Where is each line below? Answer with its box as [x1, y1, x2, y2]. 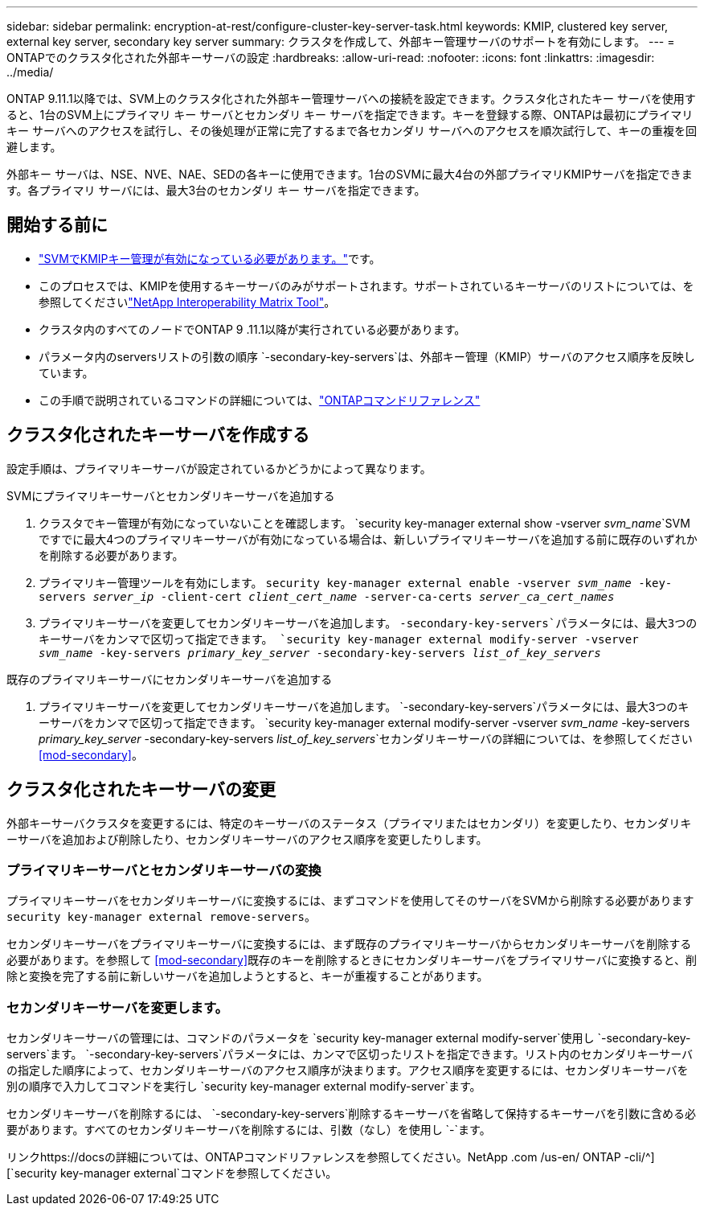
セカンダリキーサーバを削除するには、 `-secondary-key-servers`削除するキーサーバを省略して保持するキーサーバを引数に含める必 [6, 1107, 697, 1121]
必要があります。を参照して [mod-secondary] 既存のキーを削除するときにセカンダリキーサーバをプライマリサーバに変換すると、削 [6, 953, 697, 968]
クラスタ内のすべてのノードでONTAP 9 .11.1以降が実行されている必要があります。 [39, 322, 466, 336]
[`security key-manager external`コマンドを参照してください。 [6, 1166, 338, 1181]
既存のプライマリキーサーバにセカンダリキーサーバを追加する [6, 672, 333, 686]
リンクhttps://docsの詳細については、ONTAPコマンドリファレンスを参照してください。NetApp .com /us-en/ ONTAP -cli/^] [6, 1150, 655, 1165]
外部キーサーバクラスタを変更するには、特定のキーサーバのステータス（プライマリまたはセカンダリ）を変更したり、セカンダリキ [6, 816, 692, 830]
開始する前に [6, 215, 108, 236]
